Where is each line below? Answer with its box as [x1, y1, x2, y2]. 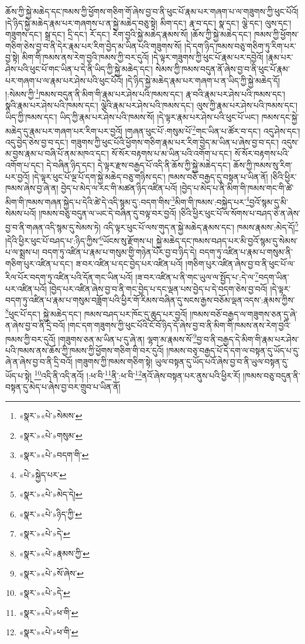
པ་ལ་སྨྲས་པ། [5, 246, 40, 258]
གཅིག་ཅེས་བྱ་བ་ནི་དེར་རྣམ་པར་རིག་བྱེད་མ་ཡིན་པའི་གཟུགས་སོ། [5, 39, 182, 52]
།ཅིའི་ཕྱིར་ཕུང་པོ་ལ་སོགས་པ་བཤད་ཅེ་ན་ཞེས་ [179, 207, 300, 219]
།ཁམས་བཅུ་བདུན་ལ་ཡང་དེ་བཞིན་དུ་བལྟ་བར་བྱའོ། [39, 207, 177, 219]
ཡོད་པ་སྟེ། [5, 369, 32, 381]
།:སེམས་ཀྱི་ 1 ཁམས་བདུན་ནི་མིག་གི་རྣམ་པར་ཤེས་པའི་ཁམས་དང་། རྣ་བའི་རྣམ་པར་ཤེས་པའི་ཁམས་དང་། [5, 86, 286, 100]
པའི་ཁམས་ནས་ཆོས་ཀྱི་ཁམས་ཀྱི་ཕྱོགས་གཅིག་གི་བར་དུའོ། [5, 344, 164, 356]
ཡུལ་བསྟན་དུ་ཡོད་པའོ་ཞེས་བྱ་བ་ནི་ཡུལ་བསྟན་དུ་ [155, 355, 289, 368]
